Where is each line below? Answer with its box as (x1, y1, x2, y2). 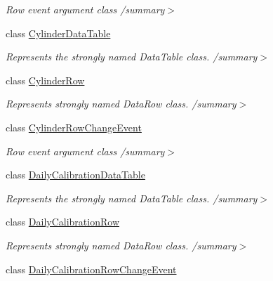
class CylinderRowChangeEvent (6, 119, 142, 134)
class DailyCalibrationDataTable (6, 167, 145, 182)
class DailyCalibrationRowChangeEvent (6, 261, 177, 276)
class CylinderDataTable (6, 25, 111, 40)
